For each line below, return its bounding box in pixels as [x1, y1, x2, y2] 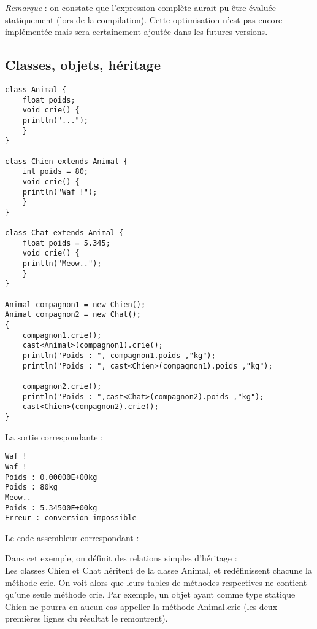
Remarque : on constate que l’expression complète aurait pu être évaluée [5, 1, 276, 14]
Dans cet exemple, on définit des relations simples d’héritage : [5, 552, 237, 565]
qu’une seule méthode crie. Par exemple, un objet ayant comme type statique [5, 588, 296, 601]
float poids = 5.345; [22, 238, 110, 248]
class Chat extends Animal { [5, 229, 124, 238]
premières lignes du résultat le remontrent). [5, 612, 168, 625]
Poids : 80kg [5, 483, 58, 492]
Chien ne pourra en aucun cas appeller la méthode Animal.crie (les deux [5, 600, 278, 612]
